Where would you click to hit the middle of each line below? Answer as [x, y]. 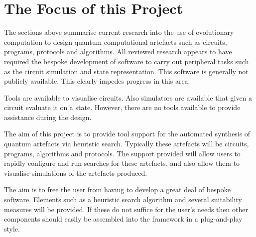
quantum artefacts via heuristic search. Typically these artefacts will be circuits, [127, 144]
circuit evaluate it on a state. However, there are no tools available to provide [122, 107]
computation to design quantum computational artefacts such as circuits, [116, 42]
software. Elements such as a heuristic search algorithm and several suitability [123, 199]
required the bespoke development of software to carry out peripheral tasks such [127, 61]
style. [12, 228]
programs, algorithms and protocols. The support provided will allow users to [122, 153]
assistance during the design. [48, 117]
